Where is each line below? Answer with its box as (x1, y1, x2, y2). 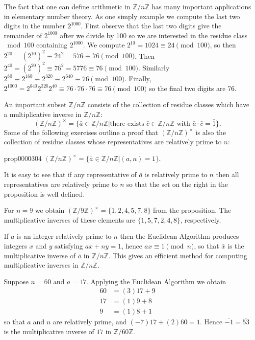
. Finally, (124, 73, 152, 83)
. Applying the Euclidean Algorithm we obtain (86, 276, 226, 286)
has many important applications (152, 1, 251, 11)
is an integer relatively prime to (17, 231, 112, 241)
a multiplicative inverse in (4, 109, 82, 119)
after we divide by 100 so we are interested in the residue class (60, 30, 248, 40)
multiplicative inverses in (4, 260, 78, 270)
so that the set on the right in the (126, 179, 228, 189)
